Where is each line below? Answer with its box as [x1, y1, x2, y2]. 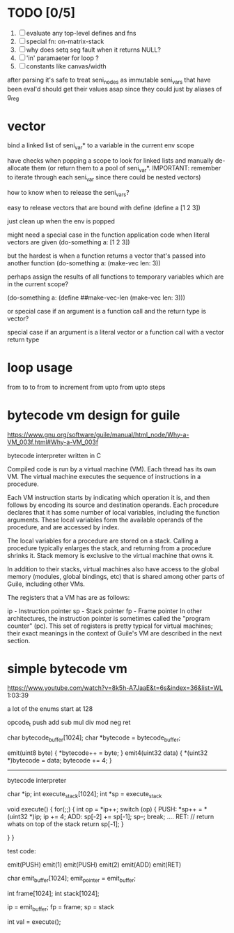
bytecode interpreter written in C [7, 451, 101, 460]
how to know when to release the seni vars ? [7, 188, 130, 198]
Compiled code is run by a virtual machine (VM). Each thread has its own [7, 464, 217, 473]
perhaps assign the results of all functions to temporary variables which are [7, 272, 224, 281]
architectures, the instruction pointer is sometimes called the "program [7, 614, 210, 622]
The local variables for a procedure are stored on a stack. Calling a [7, 536, 198, 545]
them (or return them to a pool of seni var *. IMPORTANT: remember [31, 164, 221, 174]
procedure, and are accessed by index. [7, 522, 120, 531]
